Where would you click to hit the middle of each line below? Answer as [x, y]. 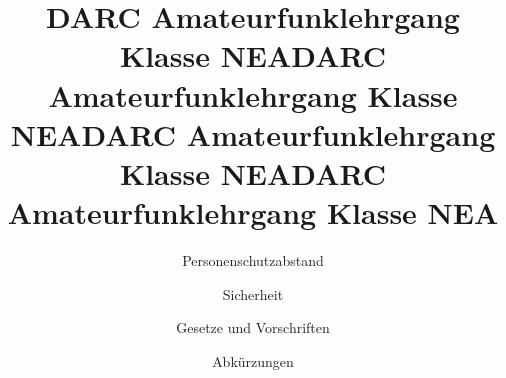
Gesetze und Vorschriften [253, 327]
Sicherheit [253, 293]
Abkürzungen [253, 360]
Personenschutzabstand [253, 260]
